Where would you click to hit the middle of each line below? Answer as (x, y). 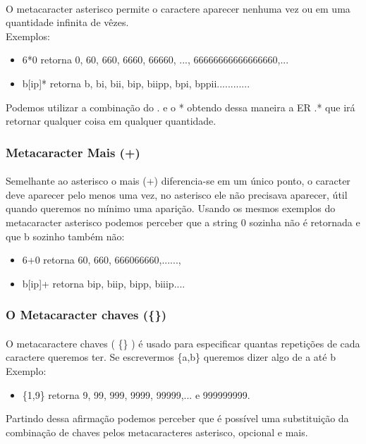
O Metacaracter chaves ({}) (86, 315)
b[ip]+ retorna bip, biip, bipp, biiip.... (104, 283)
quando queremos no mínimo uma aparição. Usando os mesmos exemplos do (171, 208)
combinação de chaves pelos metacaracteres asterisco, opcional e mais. (157, 432)
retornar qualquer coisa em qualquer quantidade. (111, 121)
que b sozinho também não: (65, 236)
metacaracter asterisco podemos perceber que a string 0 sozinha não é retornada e (183, 222)
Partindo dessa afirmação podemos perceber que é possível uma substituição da (177, 418)
